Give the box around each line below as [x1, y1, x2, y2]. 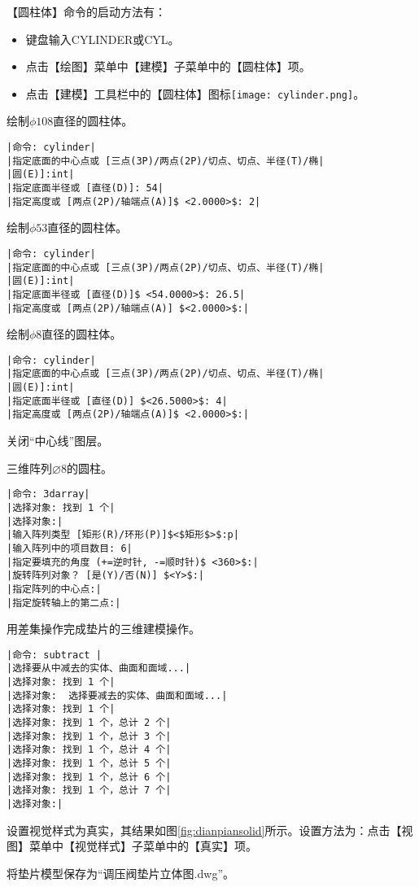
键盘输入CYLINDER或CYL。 [25, 30, 180, 47]
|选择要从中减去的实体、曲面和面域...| [7, 662, 191, 675]
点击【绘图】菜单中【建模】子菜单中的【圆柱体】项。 [25, 58, 311, 75]
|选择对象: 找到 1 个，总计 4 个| [7, 744, 172, 756]
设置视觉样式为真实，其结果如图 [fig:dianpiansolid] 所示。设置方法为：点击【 [7, 821, 402, 838]
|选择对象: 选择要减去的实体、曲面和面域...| [7, 689, 228, 701]
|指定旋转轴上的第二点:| [7, 596, 121, 609]
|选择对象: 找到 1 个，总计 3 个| [7, 730, 172, 742]
